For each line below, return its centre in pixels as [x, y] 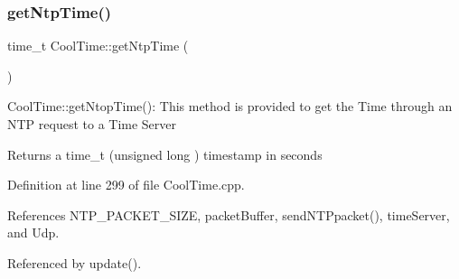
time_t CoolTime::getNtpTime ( [98, 46]
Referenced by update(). [75, 262]
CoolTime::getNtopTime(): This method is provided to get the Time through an [230, 106]
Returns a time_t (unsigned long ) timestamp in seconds [165, 154]
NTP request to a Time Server [92, 124]
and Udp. [33, 232]
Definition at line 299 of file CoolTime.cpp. [126, 185]
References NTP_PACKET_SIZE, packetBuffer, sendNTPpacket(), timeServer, [229, 214]
